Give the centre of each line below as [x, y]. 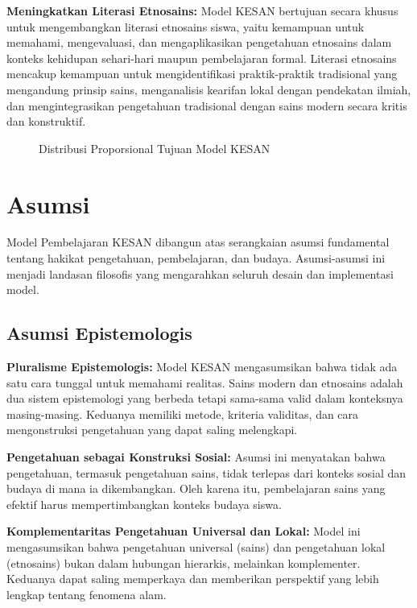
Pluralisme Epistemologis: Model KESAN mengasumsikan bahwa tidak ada [202, 367]
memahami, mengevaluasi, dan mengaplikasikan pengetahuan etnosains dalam [199, 42]
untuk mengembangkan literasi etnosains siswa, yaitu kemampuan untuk [186, 26]
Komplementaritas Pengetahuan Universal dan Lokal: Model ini [184, 531]
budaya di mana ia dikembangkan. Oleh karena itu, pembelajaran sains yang [196, 488]
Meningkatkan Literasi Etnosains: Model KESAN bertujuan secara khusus [202, 10]
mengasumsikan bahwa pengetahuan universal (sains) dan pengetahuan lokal [196, 546]
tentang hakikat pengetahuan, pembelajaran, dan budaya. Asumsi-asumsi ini [196, 258]
